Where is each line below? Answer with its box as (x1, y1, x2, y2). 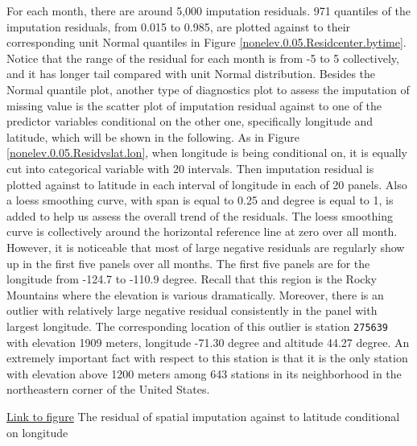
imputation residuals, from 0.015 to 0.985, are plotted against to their (6, 18, 351, 35)
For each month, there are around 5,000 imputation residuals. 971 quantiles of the (6, 2, 411, 19)
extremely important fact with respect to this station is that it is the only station (6, 349, 408, 366)
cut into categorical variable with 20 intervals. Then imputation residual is (6, 159, 374, 176)
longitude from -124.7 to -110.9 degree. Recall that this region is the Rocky (6, 270, 377, 287)
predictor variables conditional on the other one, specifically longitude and (6, 113, 373, 130)
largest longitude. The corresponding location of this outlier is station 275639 (6, 317, 389, 334)
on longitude (6, 423, 68, 440)
